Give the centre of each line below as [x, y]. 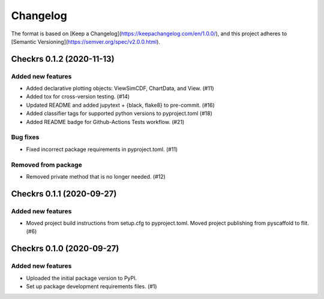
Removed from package [46, 165]
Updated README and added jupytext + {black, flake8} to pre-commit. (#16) [121, 105]
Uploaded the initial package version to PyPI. [82, 278]
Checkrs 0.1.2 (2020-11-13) [63, 59]
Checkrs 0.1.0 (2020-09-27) [65, 249]
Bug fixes [25, 137]
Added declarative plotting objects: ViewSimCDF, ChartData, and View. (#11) [120, 88]
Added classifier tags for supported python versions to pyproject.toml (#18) [119, 113]
